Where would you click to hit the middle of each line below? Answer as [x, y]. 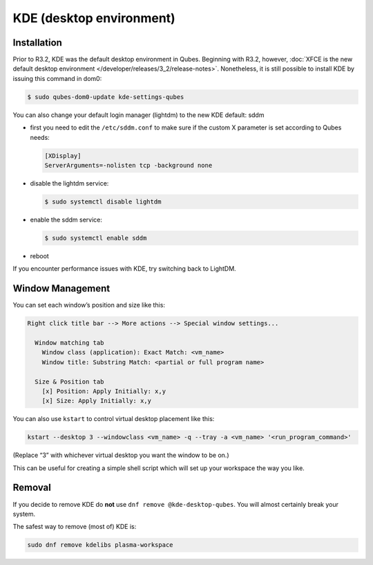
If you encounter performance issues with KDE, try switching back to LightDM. [124, 269]
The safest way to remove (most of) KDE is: [75, 527]
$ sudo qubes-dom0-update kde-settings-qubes [106, 97]
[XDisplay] [63, 155]
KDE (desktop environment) [94, 18]
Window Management [61, 288]
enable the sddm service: [66, 219]
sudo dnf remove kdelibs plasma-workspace [100, 545]
